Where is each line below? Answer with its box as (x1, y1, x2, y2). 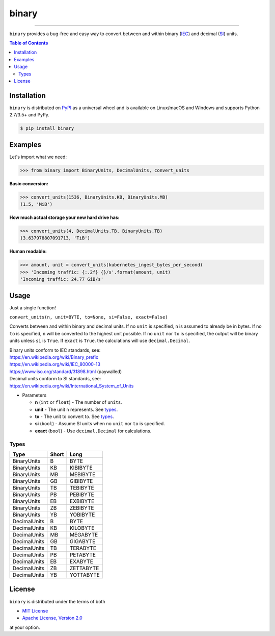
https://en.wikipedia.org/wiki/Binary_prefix (9, 354, 99, 360)
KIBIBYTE (69, 464, 93, 472)
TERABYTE (69, 545, 97, 552)
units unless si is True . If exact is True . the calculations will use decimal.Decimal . (9, 337, 190, 344)
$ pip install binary (20, 126, 74, 131)
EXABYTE (69, 558, 94, 565)
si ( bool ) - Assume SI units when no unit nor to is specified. (35, 421, 165, 427)
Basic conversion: (9, 180, 48, 186)
